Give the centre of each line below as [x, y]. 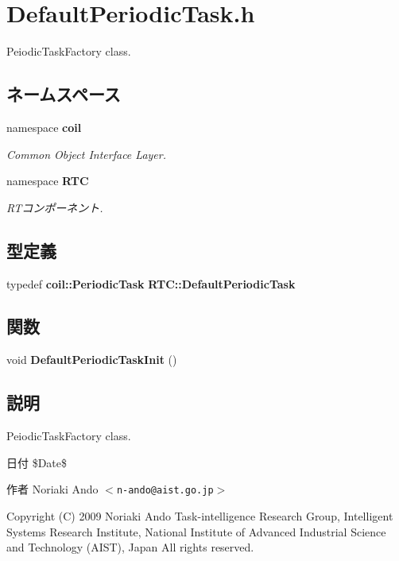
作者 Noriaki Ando [52, 489]
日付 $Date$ [37, 462]
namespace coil [44, 127]
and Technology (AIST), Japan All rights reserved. [130, 547]
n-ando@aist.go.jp [165, 491]
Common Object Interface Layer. [86, 154]
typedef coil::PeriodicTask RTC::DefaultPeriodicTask [151, 283]
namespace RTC [48, 181]
